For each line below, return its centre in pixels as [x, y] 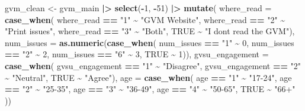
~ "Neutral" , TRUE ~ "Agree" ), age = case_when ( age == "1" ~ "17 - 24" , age [148, 77]
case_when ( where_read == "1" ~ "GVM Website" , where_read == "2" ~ [145, 19]
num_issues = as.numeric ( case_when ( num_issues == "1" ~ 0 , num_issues [150, 42]
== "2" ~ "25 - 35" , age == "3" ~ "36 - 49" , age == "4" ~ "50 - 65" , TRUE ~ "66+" [150, 89]
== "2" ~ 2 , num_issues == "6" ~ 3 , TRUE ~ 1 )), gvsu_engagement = [137, 54]
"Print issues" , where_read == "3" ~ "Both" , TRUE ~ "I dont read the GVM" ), [150, 31]
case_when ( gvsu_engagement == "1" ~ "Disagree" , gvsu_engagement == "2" [153, 65]
